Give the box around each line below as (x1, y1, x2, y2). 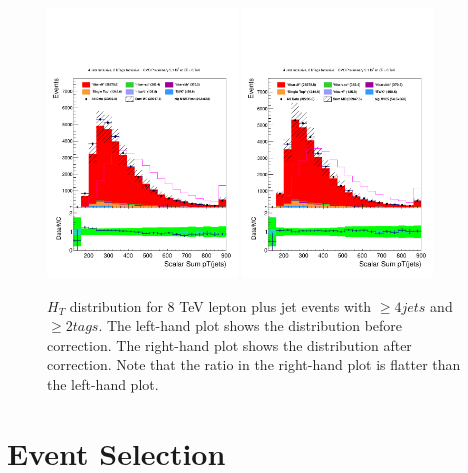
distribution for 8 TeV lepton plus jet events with (69, 295, 372, 316)
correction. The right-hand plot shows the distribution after (47, 334, 412, 355)
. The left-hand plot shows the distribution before (98, 315, 403, 336)
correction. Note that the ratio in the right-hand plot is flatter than (47, 354, 461, 375)
